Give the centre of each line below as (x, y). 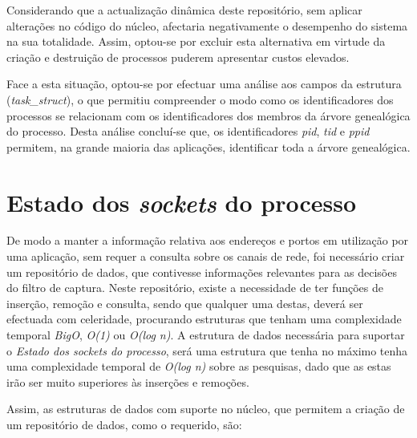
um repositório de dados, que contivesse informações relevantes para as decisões (202, 272)
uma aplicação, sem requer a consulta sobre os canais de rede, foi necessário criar (206, 256)
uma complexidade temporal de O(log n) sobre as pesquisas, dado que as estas (199, 366)
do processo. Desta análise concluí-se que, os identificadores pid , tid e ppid (188, 131)
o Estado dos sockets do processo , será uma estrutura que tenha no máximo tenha (207, 350)
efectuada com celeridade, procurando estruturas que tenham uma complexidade (204, 319)
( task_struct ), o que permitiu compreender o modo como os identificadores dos (200, 99)
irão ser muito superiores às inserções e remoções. (128, 381)
